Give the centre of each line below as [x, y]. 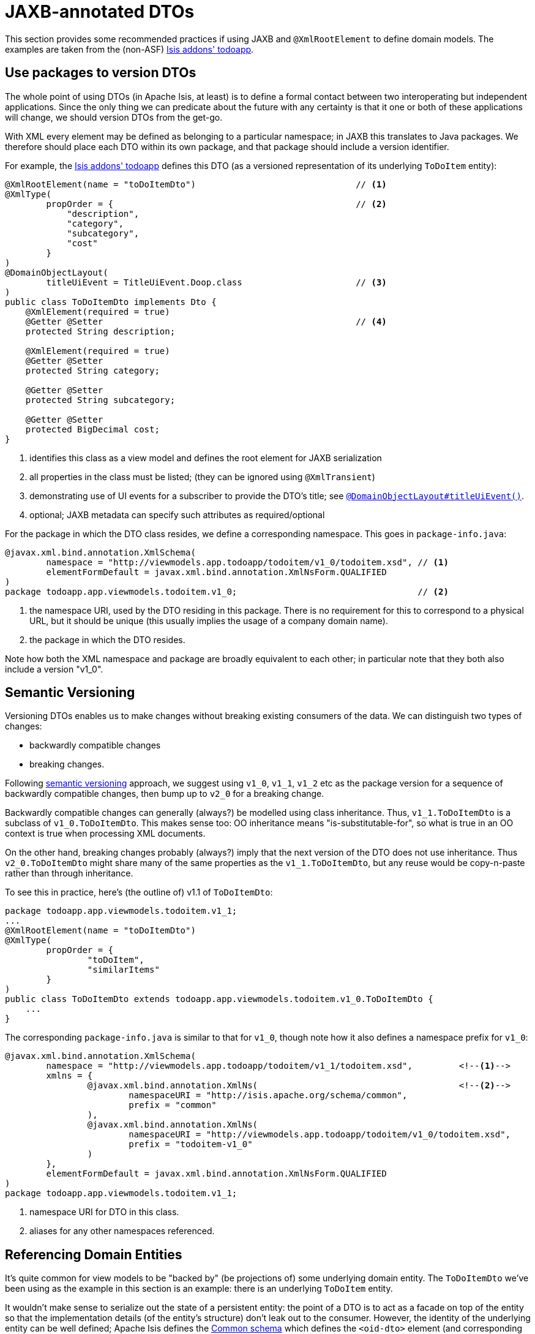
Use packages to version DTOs [101, 73]
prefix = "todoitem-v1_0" [191, 1144]
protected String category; [92, 370]
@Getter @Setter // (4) [206, 321]
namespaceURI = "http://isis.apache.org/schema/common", [268, 1095]
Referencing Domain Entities [94, 1254]
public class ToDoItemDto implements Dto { [111, 302]
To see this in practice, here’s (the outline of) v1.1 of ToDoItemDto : [139, 892]
